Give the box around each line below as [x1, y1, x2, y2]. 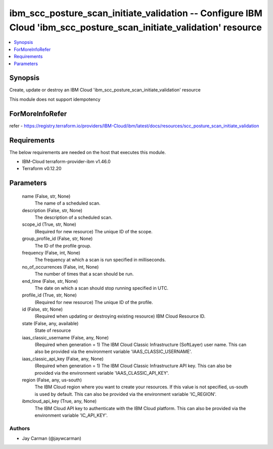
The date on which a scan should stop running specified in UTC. [34, 285, 169, 291]
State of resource [34, 327, 71, 333]
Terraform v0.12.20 [22, 166, 62, 172]
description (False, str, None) [22, 207, 83, 213]
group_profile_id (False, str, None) [22, 235, 93, 242]
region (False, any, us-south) [22, 377, 82, 383]
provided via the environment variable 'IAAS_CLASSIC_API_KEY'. [34, 370, 169, 376]
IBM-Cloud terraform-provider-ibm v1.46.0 [22, 159, 111, 165]
